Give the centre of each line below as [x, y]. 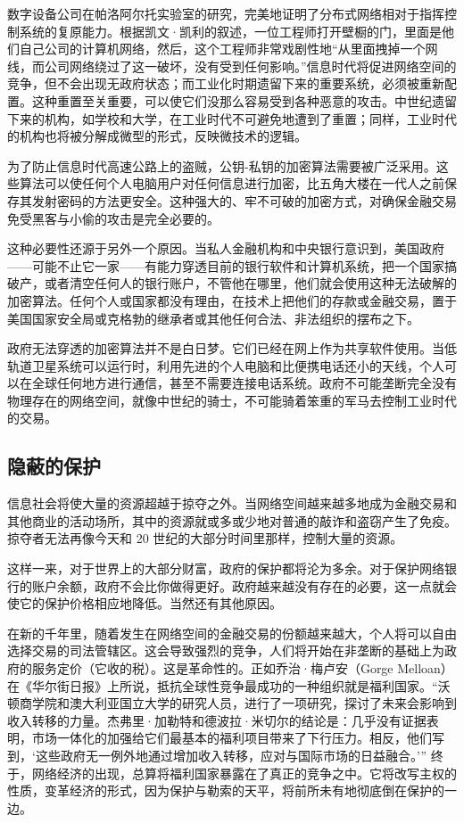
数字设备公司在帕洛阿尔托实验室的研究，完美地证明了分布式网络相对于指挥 [226, 13]
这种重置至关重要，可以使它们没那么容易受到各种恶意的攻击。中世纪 [232, 100]
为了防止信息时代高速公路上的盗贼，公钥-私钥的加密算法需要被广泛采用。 [222, 165]
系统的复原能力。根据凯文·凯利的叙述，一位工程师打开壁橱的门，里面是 [230, 31]
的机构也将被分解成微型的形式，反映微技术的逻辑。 [157, 136]
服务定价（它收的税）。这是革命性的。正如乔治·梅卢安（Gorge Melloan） [242, 668]
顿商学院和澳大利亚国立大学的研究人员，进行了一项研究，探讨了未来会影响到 [232, 703]
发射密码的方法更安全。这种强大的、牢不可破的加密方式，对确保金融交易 [244, 200]
